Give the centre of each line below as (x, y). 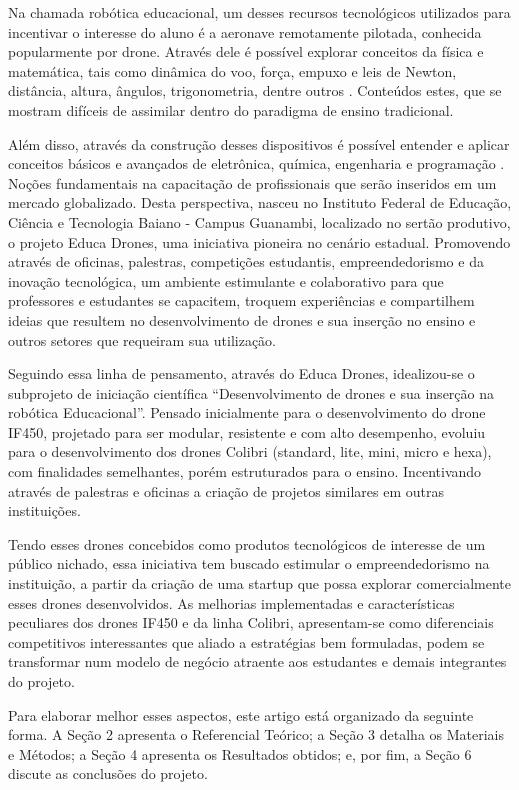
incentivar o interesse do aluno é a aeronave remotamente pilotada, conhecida (245, 31)
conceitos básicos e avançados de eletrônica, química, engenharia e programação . (256, 163)
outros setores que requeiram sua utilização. (142, 339)
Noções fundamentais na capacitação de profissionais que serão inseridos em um (252, 182)
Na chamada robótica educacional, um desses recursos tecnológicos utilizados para (259, 12)
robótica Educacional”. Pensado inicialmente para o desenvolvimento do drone (247, 412)
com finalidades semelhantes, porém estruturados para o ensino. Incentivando (245, 471)
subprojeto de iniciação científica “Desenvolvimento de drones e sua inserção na (251, 392)
